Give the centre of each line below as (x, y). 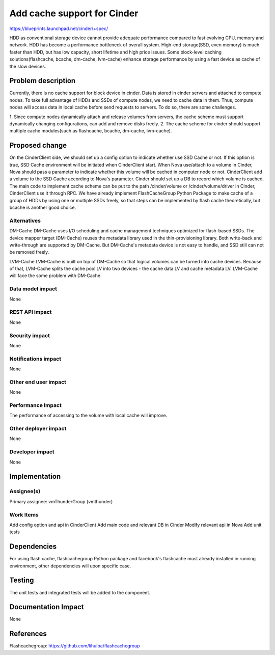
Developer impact (32, 452)
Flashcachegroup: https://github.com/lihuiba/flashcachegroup (75, 646)
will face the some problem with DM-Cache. (56, 276)
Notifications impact (35, 359)
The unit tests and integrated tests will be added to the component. (80, 592)
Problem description (43, 81)
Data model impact (33, 289)
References (28, 634)
